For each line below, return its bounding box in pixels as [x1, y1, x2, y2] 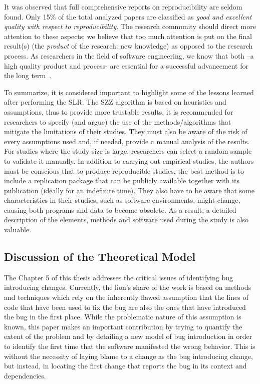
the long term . [4, 70, 52, 81]
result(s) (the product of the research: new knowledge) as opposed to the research [4, 41, 253, 51]
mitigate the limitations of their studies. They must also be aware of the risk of [4, 126, 247, 137]
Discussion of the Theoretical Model [4, 249, 196, 264]
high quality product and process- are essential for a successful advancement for [4, 60, 248, 71]
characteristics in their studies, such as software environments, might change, [4, 195, 240, 205]
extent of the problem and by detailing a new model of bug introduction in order [4, 331, 252, 341]
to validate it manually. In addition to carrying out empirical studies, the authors [4, 155, 254, 166]
